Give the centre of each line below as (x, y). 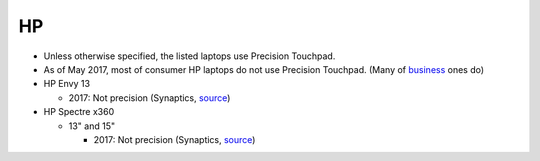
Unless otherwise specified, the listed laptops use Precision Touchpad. (189, 56)
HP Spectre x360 (79, 112)
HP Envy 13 (66, 84)
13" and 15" (91, 126)
